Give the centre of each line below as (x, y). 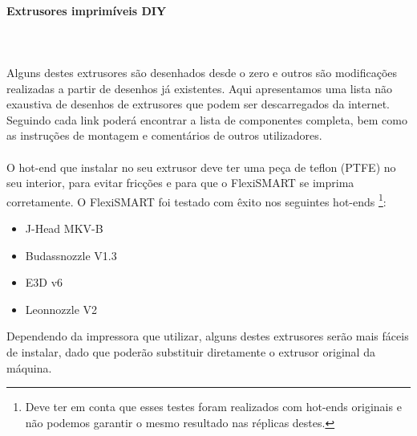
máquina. (29, 367)
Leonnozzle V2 (61, 309)
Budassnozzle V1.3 (71, 255)
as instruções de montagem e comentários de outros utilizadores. (164, 135)
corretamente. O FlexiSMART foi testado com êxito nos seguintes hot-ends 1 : (196, 200)
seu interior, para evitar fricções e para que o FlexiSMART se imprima (180, 183)
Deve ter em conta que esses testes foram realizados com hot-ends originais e (213, 407)
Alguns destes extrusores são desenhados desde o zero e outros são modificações (202, 72)
